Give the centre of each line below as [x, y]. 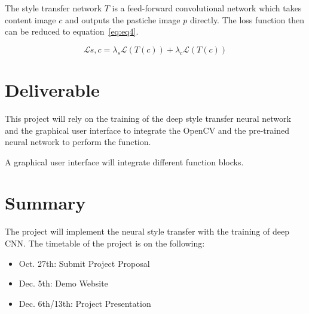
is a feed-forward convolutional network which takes [207, 8]
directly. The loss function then [247, 19]
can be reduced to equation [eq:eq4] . [72, 31]
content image [30, 19]
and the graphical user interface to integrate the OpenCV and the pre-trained [147, 130]
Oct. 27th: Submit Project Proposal [84, 263]
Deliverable [52, 89]
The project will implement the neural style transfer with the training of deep [147, 231]
